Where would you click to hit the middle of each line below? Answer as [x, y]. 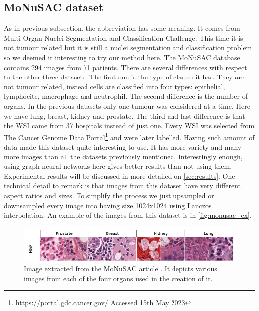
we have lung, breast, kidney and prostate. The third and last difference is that [125, 116]
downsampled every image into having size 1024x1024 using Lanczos [108, 205]
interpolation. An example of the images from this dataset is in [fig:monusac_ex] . [128, 215]
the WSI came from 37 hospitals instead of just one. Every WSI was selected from [129, 125]
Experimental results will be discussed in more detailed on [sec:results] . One [120, 176]
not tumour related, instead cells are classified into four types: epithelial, [115, 86]
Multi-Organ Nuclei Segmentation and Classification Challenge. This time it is [124, 38]
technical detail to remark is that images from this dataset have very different [123, 186]
